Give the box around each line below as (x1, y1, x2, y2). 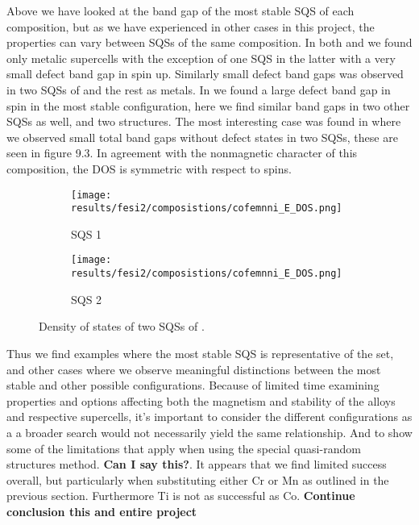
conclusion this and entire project (6, 502, 197, 519)
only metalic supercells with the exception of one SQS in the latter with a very (6, 49, 396, 66)
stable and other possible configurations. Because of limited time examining (6, 377, 380, 394)
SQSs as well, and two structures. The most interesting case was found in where (6, 113, 401, 130)
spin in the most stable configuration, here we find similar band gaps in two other (6, 97, 410, 114)
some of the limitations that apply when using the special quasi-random (6, 440, 361, 456)
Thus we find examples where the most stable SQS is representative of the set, (6, 344, 394, 361)
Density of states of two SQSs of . (39, 318, 205, 335)
